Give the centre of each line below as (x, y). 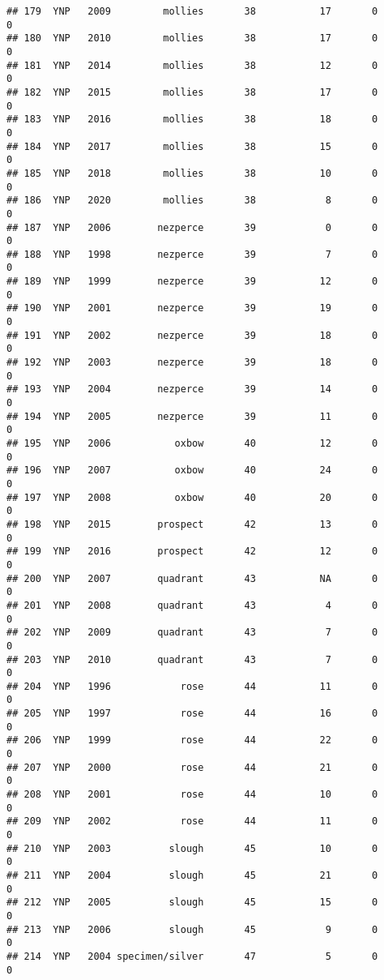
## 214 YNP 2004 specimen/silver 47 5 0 (192, 956)
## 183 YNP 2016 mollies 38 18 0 (192, 120)
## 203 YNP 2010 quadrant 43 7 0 (192, 659)
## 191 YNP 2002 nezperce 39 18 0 (192, 335)
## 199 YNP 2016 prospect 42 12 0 (192, 552)
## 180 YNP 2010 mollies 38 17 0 (192, 39)
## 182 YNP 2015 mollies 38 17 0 (192, 92)
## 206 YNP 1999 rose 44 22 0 (192, 740)
